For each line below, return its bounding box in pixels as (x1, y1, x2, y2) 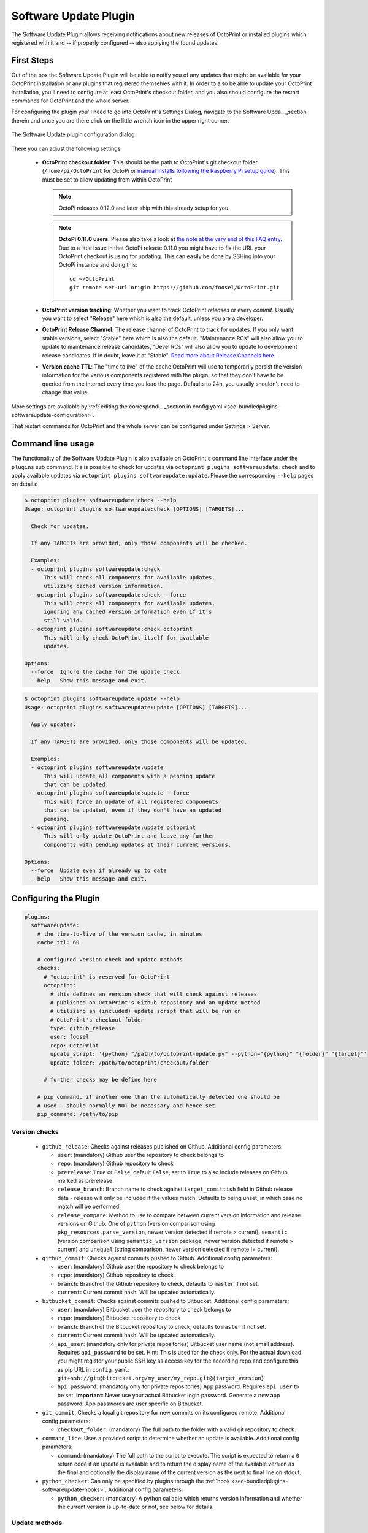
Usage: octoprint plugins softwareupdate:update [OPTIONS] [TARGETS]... (24, 704, 248, 711)
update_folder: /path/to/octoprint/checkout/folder (50, 1059, 209, 1066)
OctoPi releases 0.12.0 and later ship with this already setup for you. (58, 204, 230, 212)
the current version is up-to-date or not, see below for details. (57, 1503, 214, 1510)
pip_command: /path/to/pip (37, 1111, 119, 1117)
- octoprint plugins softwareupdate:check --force (31, 591, 186, 598)
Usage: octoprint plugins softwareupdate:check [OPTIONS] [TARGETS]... (24, 505, 245, 512)
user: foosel (50, 1033, 90, 1041)
